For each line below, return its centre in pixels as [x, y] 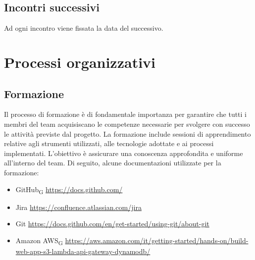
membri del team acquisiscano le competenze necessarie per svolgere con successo [127, 124]
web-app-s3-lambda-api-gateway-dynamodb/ [83, 251]
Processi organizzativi [80, 62]
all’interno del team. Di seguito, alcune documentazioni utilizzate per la [113, 163]
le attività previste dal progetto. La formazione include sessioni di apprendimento [127, 133]
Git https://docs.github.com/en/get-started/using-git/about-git [112, 224]
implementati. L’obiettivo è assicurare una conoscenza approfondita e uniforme [124, 153]
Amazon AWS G [39, 241]
